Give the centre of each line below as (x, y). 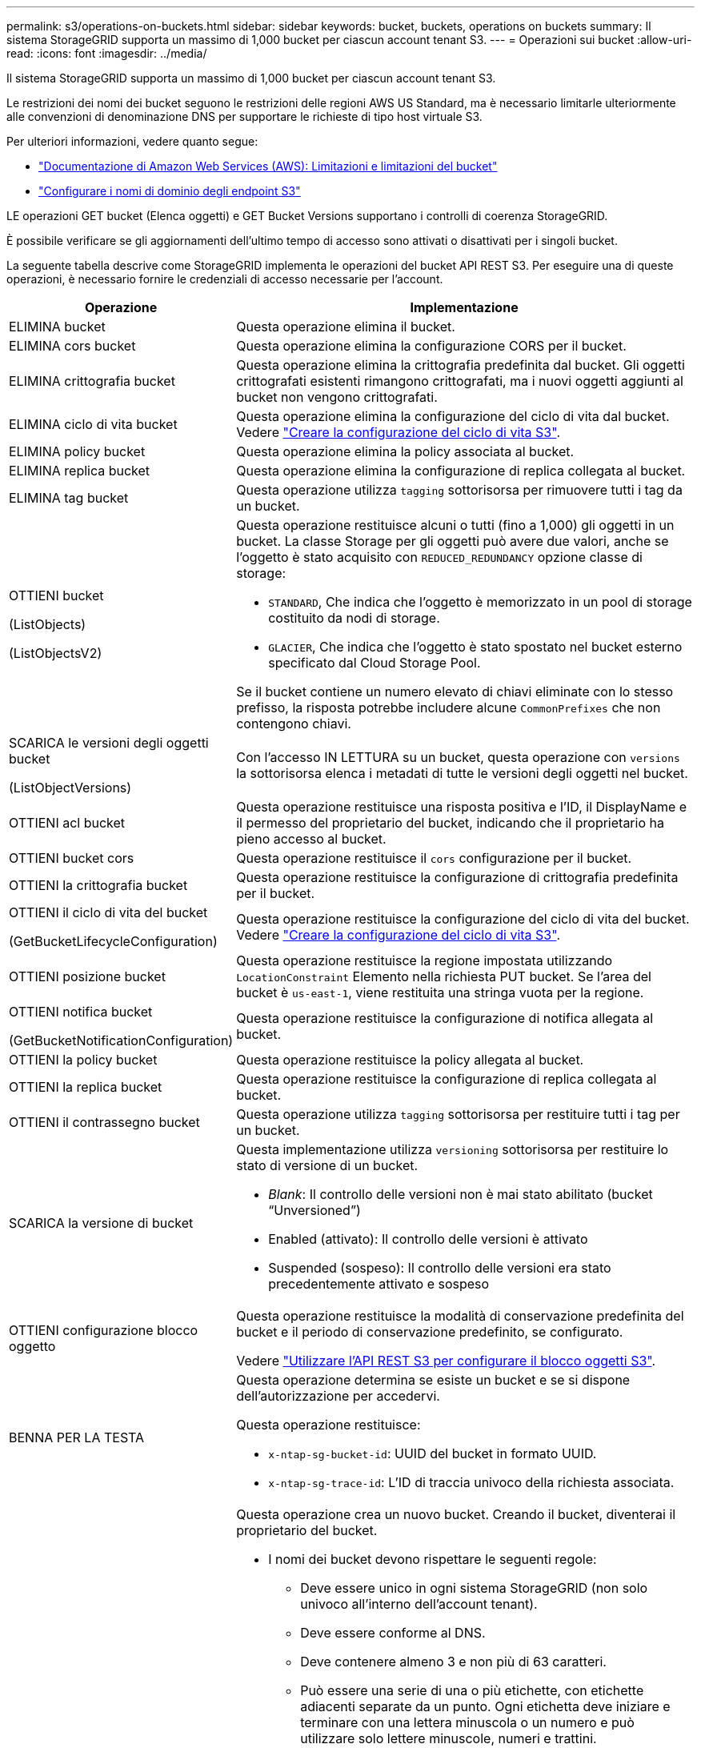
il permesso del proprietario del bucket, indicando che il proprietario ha (450, 823)
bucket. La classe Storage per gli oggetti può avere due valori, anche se (453, 541)
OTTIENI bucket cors (72, 858)
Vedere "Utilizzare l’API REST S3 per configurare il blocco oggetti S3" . (446, 1361)
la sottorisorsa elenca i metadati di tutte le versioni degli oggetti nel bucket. (462, 773)
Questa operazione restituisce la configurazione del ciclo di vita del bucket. (463, 919)
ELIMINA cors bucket (72, 346)
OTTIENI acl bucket (67, 823)
